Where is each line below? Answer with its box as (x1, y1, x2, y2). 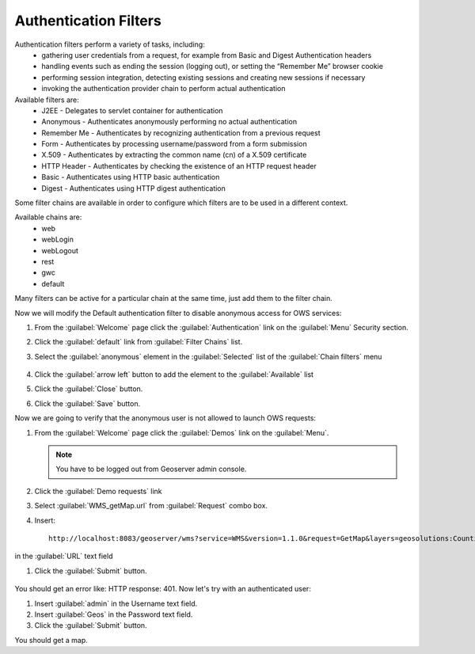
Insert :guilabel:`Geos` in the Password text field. (34, 610, 193, 619)
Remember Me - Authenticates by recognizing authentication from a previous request (41, 127, 321, 138)
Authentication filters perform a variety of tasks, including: (14, 40, 205, 49)
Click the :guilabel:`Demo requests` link (34, 486, 162, 496)
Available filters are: (14, 95, 79, 105)
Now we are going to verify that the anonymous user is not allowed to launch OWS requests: (14, 413, 317, 423)
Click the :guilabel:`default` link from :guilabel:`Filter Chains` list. (34, 337, 243, 347)
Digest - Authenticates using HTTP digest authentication (41, 183, 226, 193)
